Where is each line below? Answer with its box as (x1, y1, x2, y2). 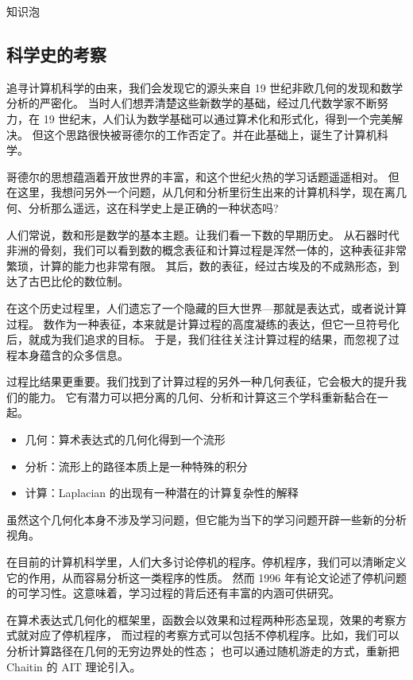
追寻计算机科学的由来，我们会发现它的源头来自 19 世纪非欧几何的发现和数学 (6, 79, 403, 95)
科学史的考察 (6, 41, 106, 66)
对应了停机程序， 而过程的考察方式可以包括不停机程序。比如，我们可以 (28, 627, 399, 643)
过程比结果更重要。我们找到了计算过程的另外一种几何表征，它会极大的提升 (6, 373, 396, 390)
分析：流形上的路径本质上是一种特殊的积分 (25, 457, 248, 474)
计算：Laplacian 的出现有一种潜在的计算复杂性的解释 (25, 484, 299, 501)
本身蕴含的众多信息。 (17, 346, 129, 363)
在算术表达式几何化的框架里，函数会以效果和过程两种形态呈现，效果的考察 (6, 611, 396, 628)
